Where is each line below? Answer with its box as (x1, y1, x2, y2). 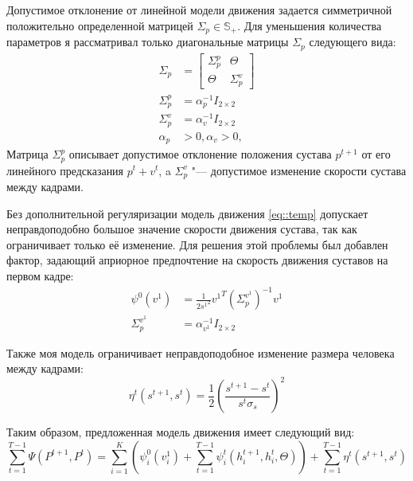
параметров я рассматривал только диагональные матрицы (6, 33, 289, 50)
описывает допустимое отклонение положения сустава (68, 146, 332, 162)
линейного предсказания (6, 162, 124, 178)
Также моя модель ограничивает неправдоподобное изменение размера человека (6, 344, 395, 361)
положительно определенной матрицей (6, 17, 193, 33)
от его (361, 146, 391, 162)
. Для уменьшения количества (237, 17, 382, 33)
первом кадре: (6, 267, 74, 284)
